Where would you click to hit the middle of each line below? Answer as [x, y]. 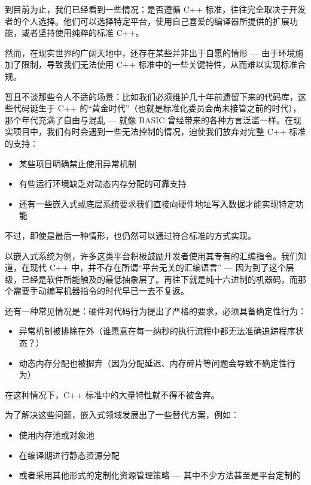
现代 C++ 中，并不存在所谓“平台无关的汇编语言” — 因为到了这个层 [162, 267]
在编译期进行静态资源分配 [69, 455]
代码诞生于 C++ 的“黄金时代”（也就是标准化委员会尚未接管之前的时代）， [157, 108]
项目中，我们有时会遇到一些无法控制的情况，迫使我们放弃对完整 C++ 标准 [159, 131]
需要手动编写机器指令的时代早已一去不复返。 [101, 291]
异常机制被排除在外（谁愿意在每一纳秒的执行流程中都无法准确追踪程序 [157, 331]
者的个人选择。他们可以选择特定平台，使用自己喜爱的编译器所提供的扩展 [147, 21]
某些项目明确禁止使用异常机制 [77, 163]
